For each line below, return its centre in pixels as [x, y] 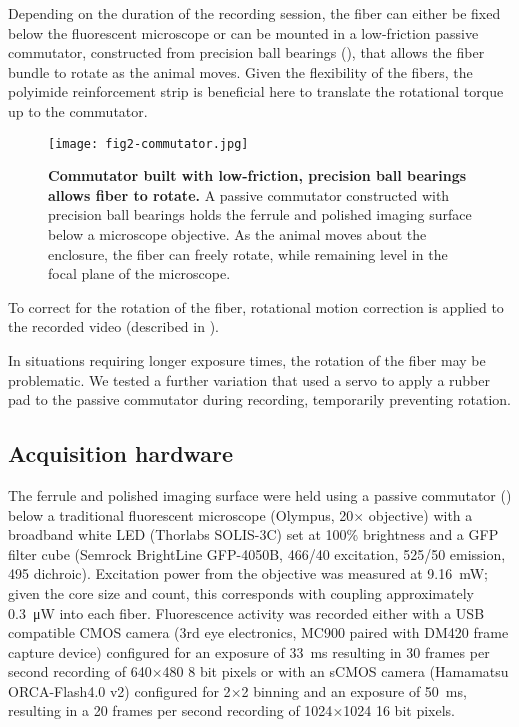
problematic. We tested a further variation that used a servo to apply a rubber [249, 379]
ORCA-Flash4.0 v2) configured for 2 [119, 690]
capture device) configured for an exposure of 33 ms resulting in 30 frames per [249, 651]
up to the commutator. [78, 110]
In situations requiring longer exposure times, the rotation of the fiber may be [247, 359]
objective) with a [420, 514]
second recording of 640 [80, 671]
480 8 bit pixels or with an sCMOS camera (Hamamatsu [335, 671]
